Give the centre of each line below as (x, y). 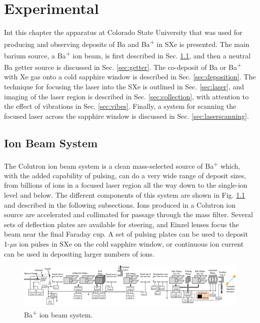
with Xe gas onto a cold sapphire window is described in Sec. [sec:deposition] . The (130, 77)
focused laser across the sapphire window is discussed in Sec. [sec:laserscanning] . (126, 116)
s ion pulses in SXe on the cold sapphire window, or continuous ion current (129, 244)
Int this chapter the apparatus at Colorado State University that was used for (123, 32)
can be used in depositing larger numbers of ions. (79, 253)
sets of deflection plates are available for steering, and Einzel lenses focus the (121, 224)
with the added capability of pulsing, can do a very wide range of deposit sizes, (125, 175)
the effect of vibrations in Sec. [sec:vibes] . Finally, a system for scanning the (120, 106)
